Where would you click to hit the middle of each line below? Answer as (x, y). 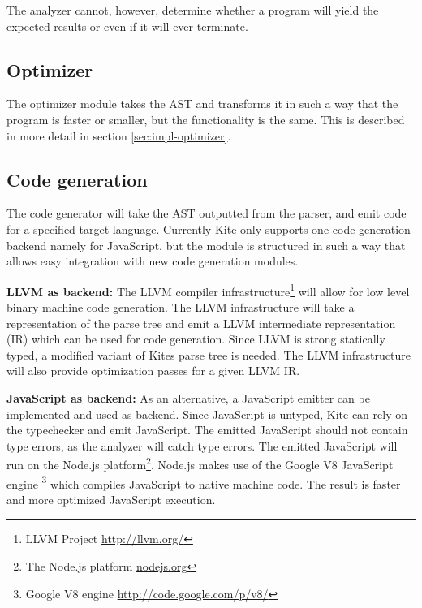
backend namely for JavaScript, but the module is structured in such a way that (206, 245)
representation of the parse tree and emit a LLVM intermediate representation (201, 323)
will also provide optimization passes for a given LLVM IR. (153, 371)
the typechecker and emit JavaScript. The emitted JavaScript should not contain (207, 430)
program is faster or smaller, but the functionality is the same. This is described (206, 119)
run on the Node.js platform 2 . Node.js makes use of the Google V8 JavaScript (200, 463)
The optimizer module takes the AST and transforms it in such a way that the (202, 103)
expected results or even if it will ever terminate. (127, 26)
